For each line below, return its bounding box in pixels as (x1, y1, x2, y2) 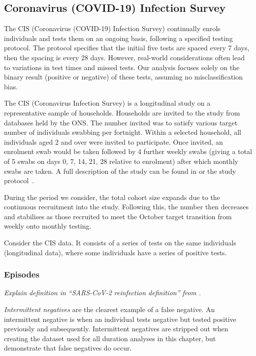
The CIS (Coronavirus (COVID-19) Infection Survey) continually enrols (4, 23, 221, 34)
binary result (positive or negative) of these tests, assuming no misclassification (4, 72, 243, 82)
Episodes (4, 268, 39, 280)
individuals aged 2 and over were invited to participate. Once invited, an (4, 136, 223, 147)
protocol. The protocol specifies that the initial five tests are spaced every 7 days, (4, 42, 250, 53)
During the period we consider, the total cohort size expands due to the (4, 192, 220, 202)
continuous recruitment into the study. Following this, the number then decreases (4, 201, 249, 212)
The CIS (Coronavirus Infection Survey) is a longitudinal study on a (4, 98, 211, 108)
